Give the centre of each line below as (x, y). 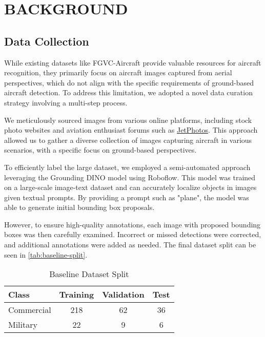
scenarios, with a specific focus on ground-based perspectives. (100, 150)
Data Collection (47, 41)
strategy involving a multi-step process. (66, 102)
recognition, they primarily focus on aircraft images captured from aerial (118, 72)
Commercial (30, 310)
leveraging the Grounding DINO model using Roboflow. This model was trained (130, 177)
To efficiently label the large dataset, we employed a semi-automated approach (127, 167)
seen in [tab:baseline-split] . (46, 254)
